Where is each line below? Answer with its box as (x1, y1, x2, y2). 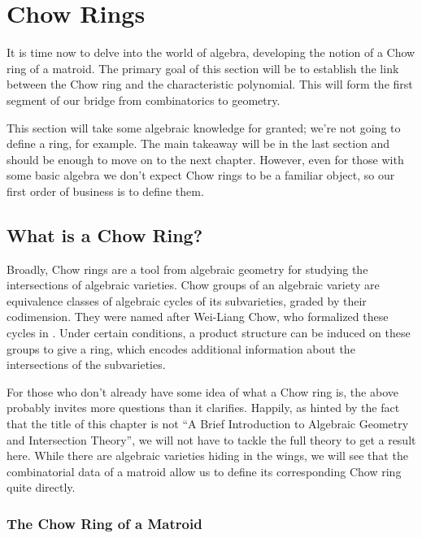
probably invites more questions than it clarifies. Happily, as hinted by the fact (7, 399, 400, 416)
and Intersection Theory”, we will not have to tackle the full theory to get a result (7, 431, 416, 448)
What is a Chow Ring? (7, 222, 203, 247)
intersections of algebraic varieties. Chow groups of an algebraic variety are (7, 276, 380, 293)
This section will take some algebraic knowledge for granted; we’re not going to (7, 119, 401, 136)
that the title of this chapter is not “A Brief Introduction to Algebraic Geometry (7, 415, 409, 432)
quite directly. (7, 479, 76, 496)
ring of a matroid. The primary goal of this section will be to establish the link (7, 59, 399, 76)
